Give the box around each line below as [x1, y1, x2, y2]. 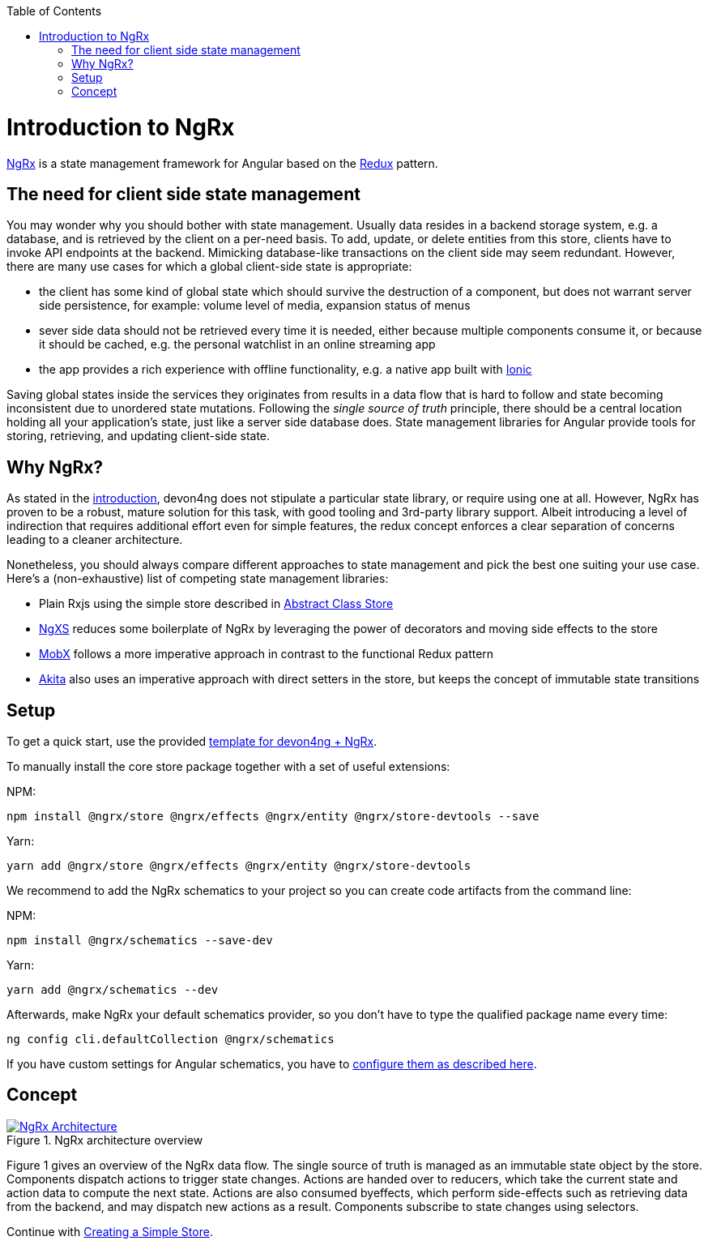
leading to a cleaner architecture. [6, 533, 183, 547]
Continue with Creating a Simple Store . [6, 1224, 213, 1239]
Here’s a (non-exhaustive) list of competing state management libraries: [6, 571, 389, 586]
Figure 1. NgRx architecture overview [6, 1132, 203, 1147]
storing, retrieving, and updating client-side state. [6, 429, 271, 443]
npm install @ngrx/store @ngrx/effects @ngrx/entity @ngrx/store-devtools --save [6, 810, 540, 824]
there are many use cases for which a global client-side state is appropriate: [6, 259, 412, 274]
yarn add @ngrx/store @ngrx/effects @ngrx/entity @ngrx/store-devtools [6, 859, 471, 873]
